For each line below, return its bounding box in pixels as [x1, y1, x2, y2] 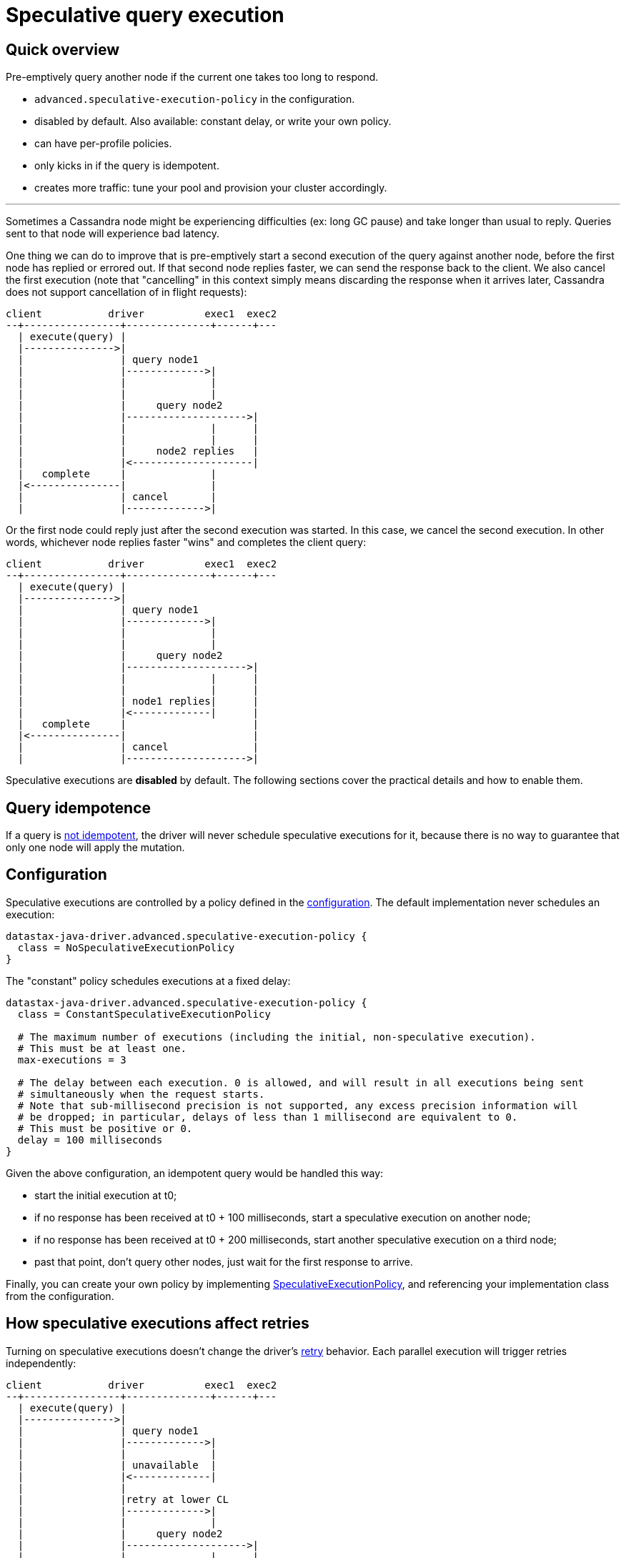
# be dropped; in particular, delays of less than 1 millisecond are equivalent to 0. [17, 1111, 518, 1123]
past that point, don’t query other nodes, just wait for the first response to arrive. [34, 1255, 413, 1268]
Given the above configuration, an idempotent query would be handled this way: [6, 1166, 384, 1179]
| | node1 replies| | [17, 695, 259, 708]
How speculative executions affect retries [6, 1314, 309, 1333]
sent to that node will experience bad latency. [6, 227, 220, 240]
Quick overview [6, 40, 120, 59]
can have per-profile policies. [34, 137, 172, 150]
